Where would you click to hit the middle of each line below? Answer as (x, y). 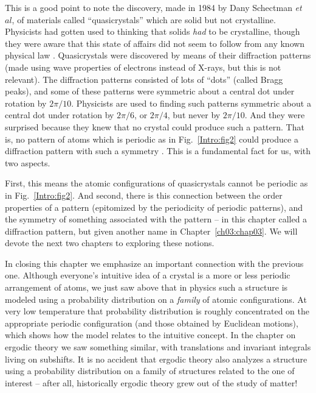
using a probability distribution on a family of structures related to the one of (150, 371)
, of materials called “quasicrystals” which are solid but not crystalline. (144, 19)
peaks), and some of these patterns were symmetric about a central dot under (150, 91)
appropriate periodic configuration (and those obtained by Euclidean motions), (152, 323)
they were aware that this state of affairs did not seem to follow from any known (155, 43)
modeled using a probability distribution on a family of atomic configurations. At (156, 299)
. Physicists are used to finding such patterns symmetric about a (191, 103)
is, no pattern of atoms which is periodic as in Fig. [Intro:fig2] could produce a (152, 139)
